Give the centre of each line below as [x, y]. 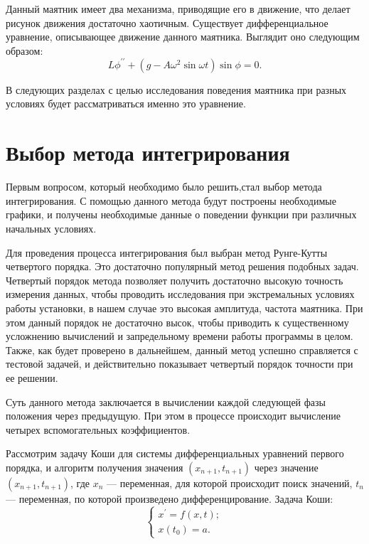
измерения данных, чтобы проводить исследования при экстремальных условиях [180, 294]
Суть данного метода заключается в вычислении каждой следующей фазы [166, 401]
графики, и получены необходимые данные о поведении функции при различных [181, 214]
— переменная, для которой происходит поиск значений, [230, 482]
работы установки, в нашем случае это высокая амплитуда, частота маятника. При [184, 308]
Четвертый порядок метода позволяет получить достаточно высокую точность [175, 280]
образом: [25, 50]
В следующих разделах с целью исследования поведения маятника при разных [176, 89]
